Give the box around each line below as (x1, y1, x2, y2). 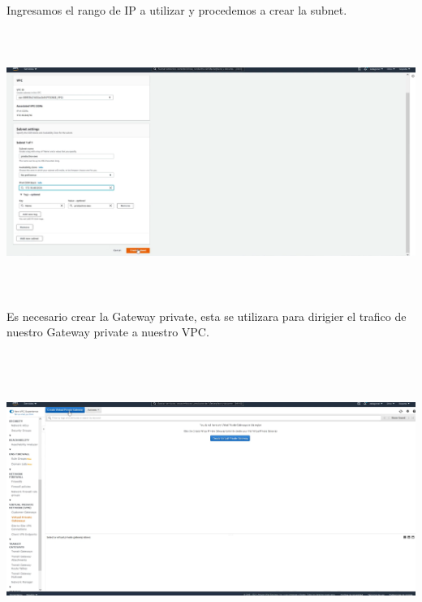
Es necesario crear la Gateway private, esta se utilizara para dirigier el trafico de (6, 307, 407, 324)
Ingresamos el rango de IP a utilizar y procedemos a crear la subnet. (6, 2, 347, 18)
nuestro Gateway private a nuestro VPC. (6, 323, 209, 340)
